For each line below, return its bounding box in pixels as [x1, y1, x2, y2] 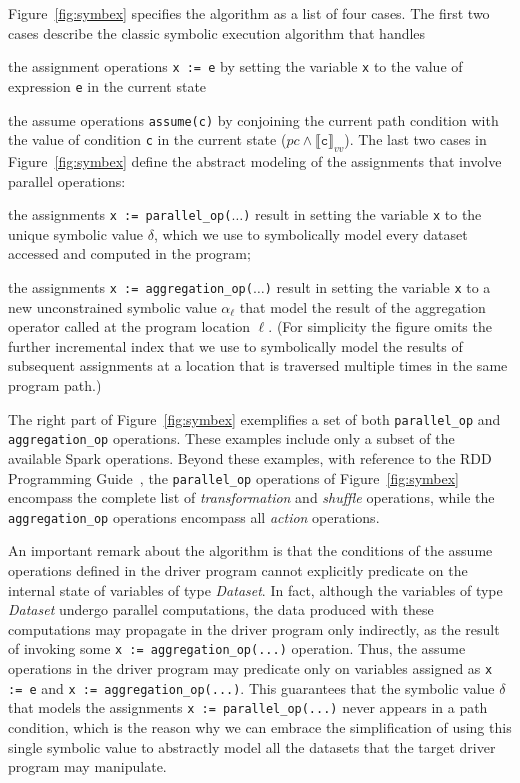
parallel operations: [8, 170, 126, 191]
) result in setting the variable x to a [264, 276, 491, 297]
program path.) [8, 375, 102, 396]
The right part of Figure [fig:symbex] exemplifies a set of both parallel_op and [8, 408, 501, 429]
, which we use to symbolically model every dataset [153, 223, 468, 244]
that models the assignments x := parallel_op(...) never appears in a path [8, 697, 488, 718]
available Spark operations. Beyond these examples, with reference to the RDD [8, 447, 492, 468]
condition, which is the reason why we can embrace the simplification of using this [8, 717, 512, 738]
